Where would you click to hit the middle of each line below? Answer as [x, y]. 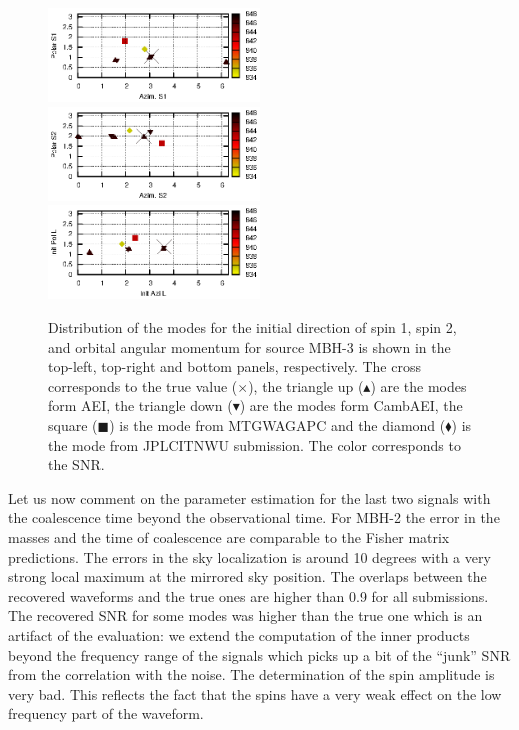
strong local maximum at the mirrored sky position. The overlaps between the [247, 576]
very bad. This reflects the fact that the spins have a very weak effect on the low [255, 693]
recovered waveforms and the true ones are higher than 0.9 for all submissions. [248, 595]
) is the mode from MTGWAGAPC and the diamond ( [277, 424]
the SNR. [76, 464]
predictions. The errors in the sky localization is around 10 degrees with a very [249, 556]
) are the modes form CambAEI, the [351, 405]
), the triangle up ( [306, 385]
